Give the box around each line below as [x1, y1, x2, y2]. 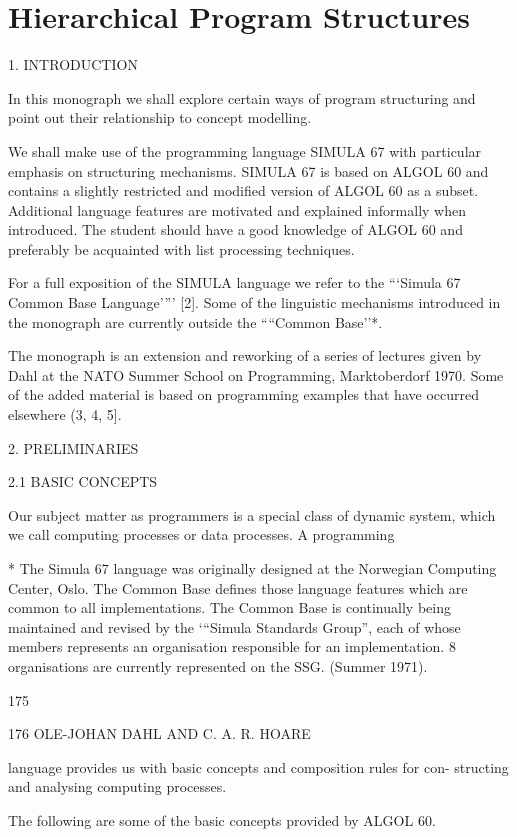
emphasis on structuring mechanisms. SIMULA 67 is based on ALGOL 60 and [8, 160, 489, 181]
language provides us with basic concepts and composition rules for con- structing [8, 756, 509, 777]
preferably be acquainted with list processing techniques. [8, 238, 355, 259]
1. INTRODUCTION [8, 54, 138, 75]
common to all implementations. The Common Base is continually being [8, 597, 451, 618]
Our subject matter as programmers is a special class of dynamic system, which [8, 504, 496, 525]
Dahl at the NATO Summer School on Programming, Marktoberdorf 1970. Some [8, 364, 504, 385]
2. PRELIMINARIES [8, 437, 139, 458]
